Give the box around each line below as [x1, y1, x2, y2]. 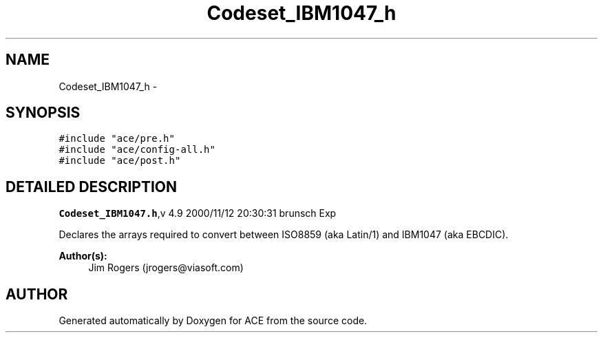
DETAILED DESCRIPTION [6, 178, 178, 196]
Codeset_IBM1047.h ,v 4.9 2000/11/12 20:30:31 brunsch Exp [59, 207, 337, 220]
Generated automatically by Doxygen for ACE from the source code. [59, 315, 368, 327]
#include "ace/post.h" [59, 155, 181, 167]
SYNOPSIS [6, 104, 81, 122]
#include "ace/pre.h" [59, 133, 175, 145]
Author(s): [59, 250, 107, 262]
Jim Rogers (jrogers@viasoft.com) [88, 262, 244, 274]
